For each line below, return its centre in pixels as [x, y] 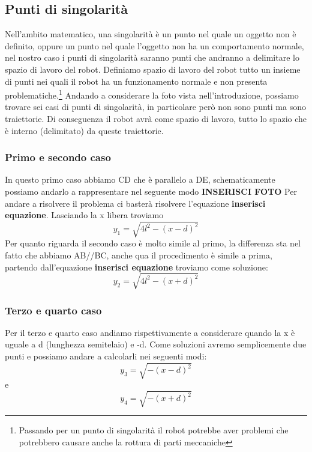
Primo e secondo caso [58, 157]
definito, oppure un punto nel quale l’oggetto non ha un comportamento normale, [154, 45]
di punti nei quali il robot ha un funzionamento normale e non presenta [136, 81]
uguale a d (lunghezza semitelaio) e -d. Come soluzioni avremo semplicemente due [156, 344]
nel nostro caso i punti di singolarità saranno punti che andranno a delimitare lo [152, 57]
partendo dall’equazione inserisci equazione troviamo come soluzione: [136, 267]
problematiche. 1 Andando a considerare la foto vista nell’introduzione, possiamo [152, 94]
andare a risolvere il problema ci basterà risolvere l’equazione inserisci [135, 203]
